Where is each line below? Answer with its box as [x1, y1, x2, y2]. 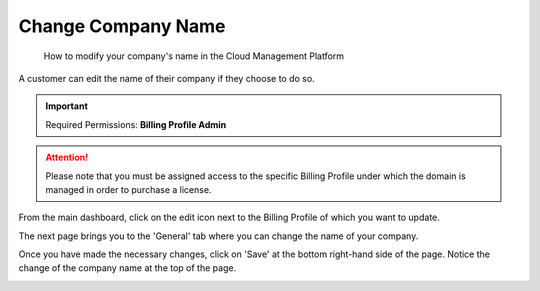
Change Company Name [18, 15, 226, 37]
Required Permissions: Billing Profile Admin [45, 118, 227, 130]
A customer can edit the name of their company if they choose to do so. [18, 72, 315, 84]
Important [45, 100, 89, 112]
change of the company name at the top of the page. [18, 262, 237, 274]
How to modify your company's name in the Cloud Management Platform [43, 50, 345, 62]
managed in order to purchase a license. [45, 183, 212, 195]
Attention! [45, 151, 89, 164]
